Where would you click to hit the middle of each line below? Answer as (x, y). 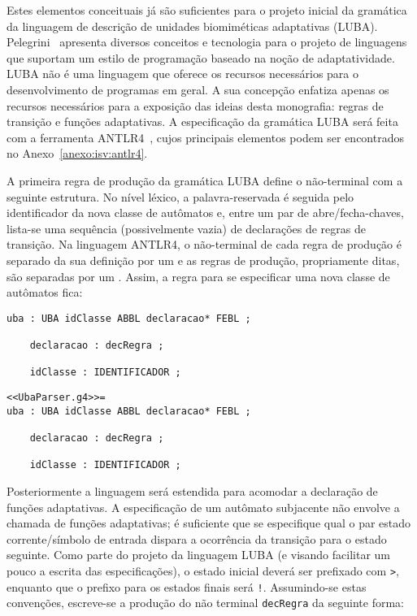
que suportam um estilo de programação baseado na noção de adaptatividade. (201, 57)
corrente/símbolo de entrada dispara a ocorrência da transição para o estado (197, 538)
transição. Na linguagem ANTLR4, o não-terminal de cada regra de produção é (204, 244)
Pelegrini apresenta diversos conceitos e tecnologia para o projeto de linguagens (207, 42)
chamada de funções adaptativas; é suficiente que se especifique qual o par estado (209, 523)
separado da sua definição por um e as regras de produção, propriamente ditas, (203, 260)
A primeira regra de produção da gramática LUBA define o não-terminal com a (205, 180)
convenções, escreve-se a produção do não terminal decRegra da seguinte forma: (205, 603)
